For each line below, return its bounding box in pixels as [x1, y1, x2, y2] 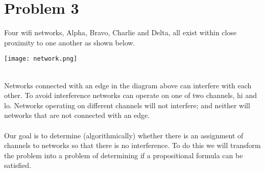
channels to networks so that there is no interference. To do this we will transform [4, 140, 261, 151]
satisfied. [4, 160, 32, 170]
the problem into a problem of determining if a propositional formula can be [4, 150, 243, 160]
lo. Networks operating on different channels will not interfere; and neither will [4, 100, 250, 110]
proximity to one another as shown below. [4, 37, 135, 47]
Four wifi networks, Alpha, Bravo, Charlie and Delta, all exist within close [4, 27, 237, 38]
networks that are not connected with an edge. [4, 110, 150, 120]
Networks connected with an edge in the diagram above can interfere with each [4, 80, 252, 90]
